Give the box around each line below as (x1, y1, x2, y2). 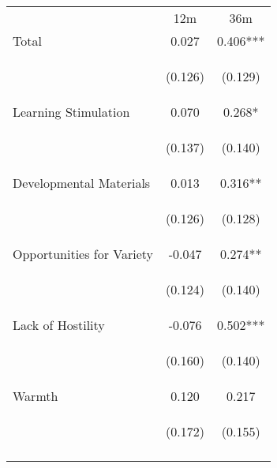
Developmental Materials (13, 174, 151, 192)
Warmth (13, 387, 58, 405)
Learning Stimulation (13, 103, 130, 121)
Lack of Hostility (13, 316, 105, 334)
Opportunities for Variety (13, 245, 154, 263)
